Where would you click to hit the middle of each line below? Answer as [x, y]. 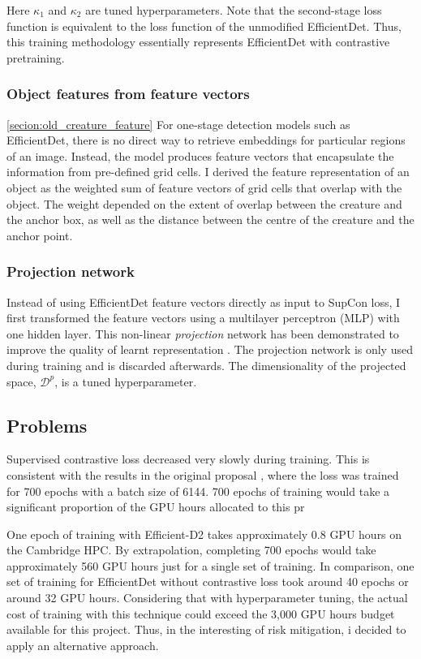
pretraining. [36, 57]
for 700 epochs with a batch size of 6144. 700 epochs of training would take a [198, 491]
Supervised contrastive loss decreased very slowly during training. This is [188, 459]
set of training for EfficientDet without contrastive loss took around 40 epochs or [208, 581]
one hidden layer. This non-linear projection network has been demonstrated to [203, 333]
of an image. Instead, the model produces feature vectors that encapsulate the [200, 155]
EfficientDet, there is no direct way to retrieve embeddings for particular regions [206, 140]
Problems [47, 425]
